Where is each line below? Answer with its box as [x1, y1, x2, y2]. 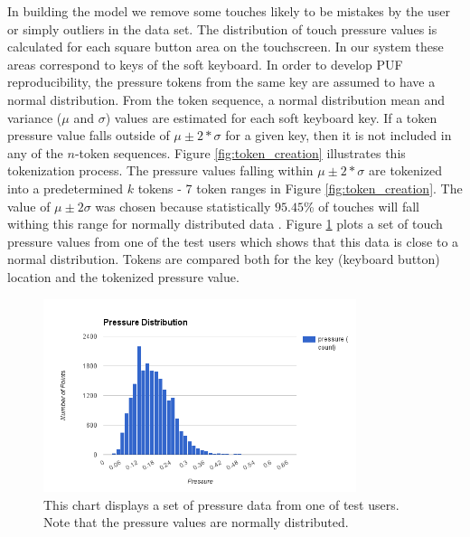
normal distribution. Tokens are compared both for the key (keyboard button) [7, 250, 440, 268]
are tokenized [369, 161, 442, 180]
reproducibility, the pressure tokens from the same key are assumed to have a [7, 72, 436, 91]
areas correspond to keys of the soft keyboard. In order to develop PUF [7, 54, 403, 73]
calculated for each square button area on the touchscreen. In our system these [7, 37, 444, 56]
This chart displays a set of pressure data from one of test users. [43, 495, 399, 513]
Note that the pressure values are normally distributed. [43, 513, 349, 532]
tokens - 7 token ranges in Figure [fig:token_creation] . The [137, 178, 463, 197]
